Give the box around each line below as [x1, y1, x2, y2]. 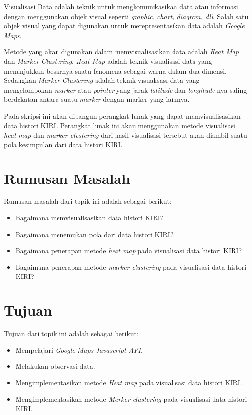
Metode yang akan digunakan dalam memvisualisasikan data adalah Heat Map [4, 46, 239, 57]
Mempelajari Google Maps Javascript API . [15, 344, 143, 355]
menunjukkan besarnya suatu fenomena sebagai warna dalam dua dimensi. [4, 65, 227, 76]
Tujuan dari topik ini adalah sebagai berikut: [4, 328, 138, 338]
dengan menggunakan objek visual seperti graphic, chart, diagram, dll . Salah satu [4, 11, 249, 21]
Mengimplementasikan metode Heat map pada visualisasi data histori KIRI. [15, 377, 242, 387]
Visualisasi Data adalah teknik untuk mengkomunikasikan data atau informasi [4, 1, 238, 11]
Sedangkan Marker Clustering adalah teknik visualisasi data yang [4, 75, 200, 85]
